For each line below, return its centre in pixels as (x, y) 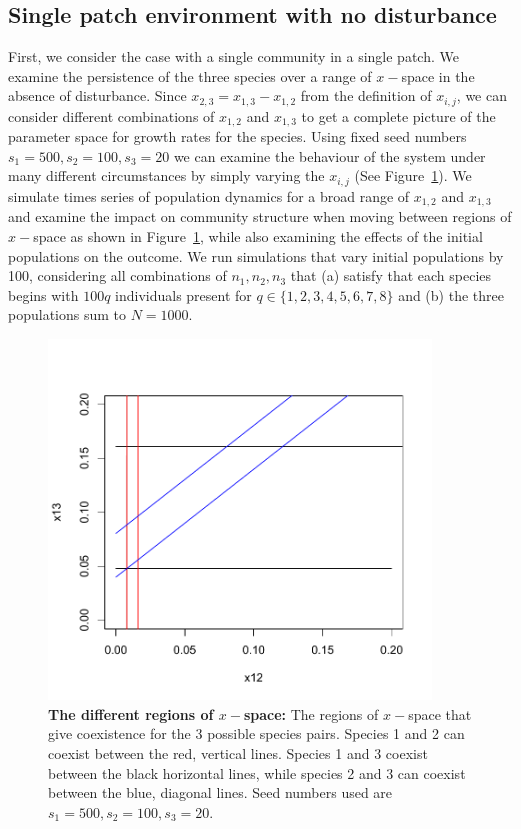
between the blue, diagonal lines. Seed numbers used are (220, 792)
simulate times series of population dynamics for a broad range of (209, 195)
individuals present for (183, 294)
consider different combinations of (111, 115)
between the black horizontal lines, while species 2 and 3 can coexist (257, 772)
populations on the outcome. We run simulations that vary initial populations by (256, 255)
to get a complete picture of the (398, 115)
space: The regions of (311, 713)
